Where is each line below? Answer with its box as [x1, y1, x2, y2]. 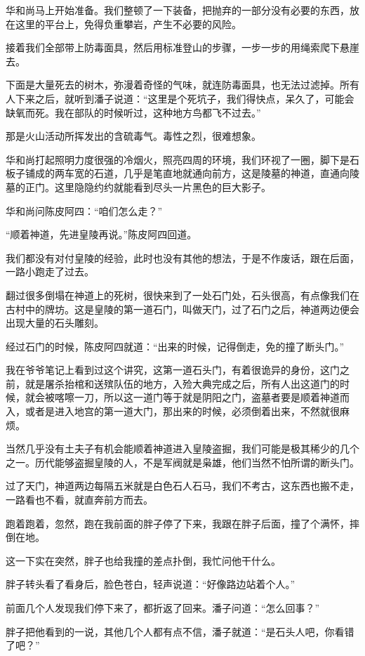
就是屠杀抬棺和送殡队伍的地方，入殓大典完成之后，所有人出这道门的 [25, 376, 340, 391]
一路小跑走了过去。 [6, 264, 94, 279]
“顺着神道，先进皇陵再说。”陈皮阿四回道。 [6, 227, 197, 242]
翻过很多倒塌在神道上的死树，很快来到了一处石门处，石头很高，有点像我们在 [6, 287, 359, 302]
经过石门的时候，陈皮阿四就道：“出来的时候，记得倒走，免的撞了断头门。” [6, 339, 345, 353]
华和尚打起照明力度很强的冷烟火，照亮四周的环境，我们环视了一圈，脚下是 [6, 152, 350, 166]
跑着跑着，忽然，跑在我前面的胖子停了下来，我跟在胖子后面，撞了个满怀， [6, 516, 350, 530]
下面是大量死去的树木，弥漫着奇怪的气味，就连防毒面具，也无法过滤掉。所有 [6, 77, 359, 92]
